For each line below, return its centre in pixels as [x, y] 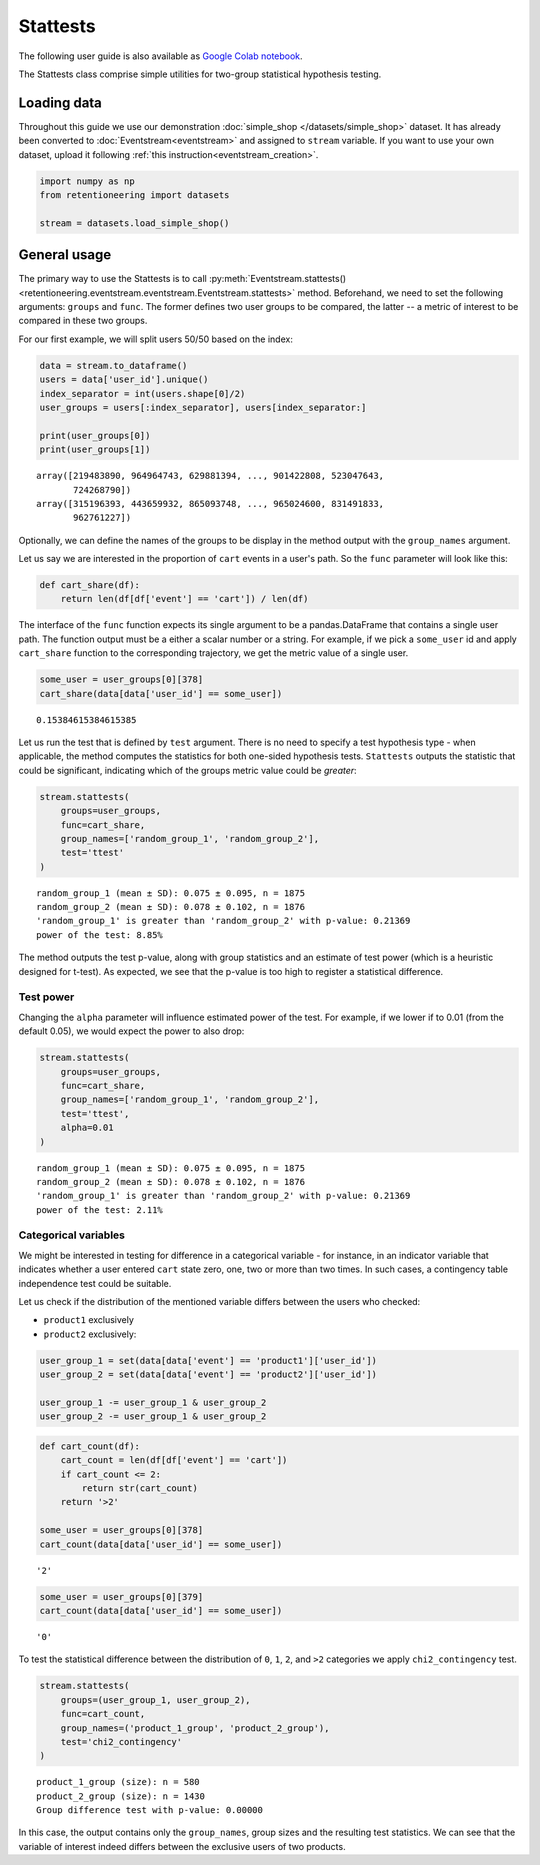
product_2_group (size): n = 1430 [120, 1796]
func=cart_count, [103, 1714]
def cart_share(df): [89, 585]
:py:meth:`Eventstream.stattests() [277, 279]
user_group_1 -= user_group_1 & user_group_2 [153, 1402]
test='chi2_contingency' [121, 1741]
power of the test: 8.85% [100, 934]
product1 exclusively [89, 1320]
